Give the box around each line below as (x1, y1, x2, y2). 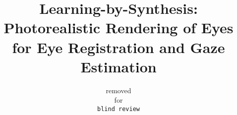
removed (106, 85, 131, 95)
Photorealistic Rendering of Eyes (3, 17, 234, 38)
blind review (97, 105, 140, 113)
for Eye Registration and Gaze (12, 37, 225, 57)
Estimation (80, 56, 157, 76)
